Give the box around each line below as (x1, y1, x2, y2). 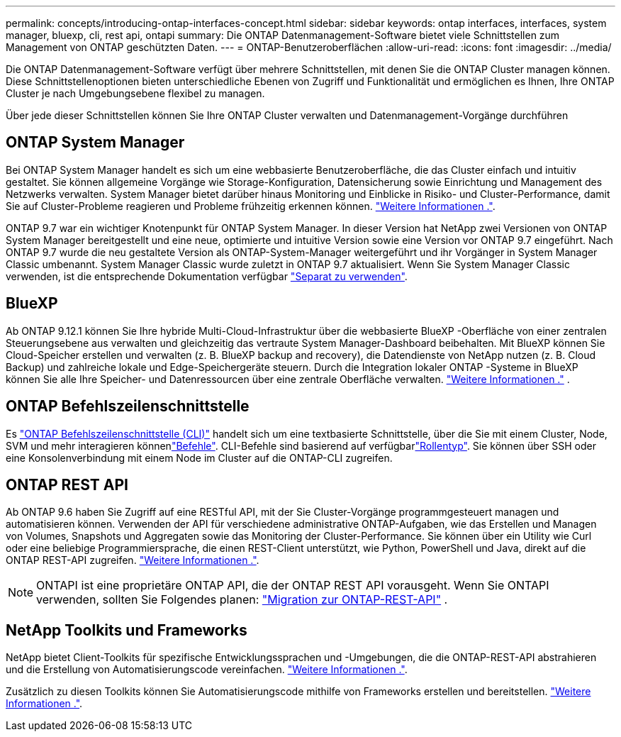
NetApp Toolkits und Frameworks (6, 621, 247, 639)
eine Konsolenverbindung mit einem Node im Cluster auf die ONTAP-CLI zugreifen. (6, 451, 393, 464)
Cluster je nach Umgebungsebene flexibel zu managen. (6, 87, 265, 99)
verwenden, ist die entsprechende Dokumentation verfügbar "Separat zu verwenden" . (6, 270, 408, 282)
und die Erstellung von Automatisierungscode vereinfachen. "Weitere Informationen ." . (6, 663, 408, 676)
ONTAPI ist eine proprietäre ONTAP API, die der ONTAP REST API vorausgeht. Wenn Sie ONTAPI (36, 578, 549, 593)
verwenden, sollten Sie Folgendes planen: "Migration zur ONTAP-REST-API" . (36, 592, 448, 607)
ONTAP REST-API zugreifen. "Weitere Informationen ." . (6, 554, 259, 567)
